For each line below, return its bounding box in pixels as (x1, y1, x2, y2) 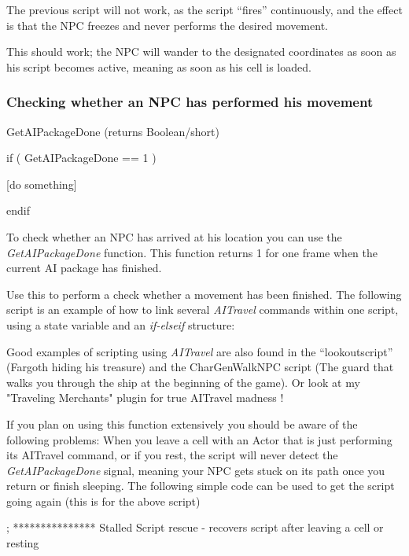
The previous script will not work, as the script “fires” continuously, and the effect (6, 2, 403, 17)
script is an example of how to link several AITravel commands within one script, (6, 301, 399, 318)
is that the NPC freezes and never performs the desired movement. (6, 17, 328, 33)
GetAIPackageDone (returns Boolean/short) (6, 123, 219, 139)
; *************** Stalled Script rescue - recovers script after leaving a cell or (6, 519, 384, 536)
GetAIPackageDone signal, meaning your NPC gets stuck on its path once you (6, 462, 385, 478)
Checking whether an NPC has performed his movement (6, 92, 374, 112)
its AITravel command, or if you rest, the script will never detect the (6, 447, 338, 463)
